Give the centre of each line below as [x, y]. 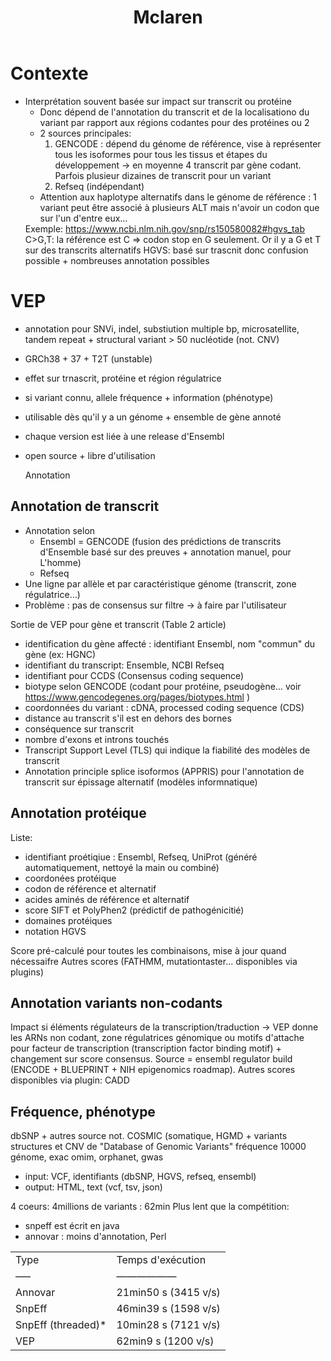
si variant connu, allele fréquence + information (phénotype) [149, 397]
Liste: [21, 837]
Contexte [49, 73]
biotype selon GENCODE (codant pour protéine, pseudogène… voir [163, 686]
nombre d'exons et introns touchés [97, 739]
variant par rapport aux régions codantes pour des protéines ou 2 [174, 122]
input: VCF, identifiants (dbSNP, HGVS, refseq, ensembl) [140, 1177]
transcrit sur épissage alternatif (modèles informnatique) [141, 782]
